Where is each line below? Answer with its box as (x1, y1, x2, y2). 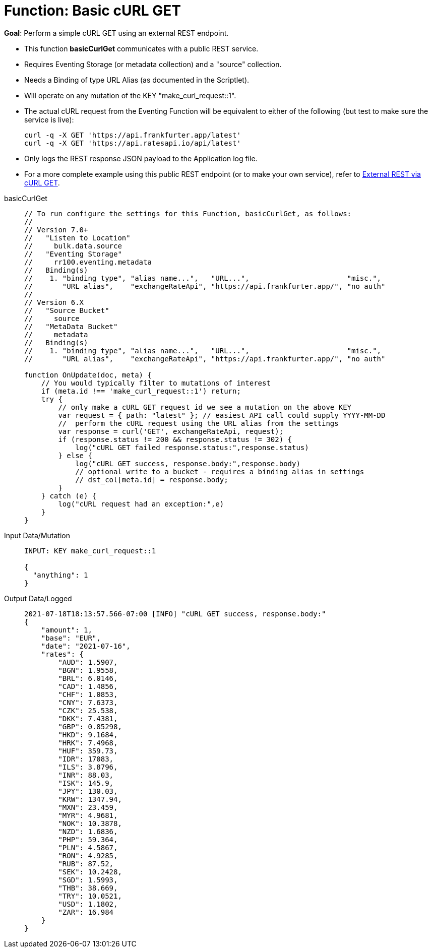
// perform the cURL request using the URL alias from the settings (58, 419, 339, 427)
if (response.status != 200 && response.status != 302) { (58, 435, 292, 443)
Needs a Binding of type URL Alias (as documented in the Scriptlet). (24, 75, 250, 84)
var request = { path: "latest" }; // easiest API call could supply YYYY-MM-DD (58, 411, 386, 419)
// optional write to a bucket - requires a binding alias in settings (75, 467, 364, 476)
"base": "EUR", (41, 633, 101, 642)
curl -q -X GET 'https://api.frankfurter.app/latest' (24, 131, 241, 139)
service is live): (24, 115, 74, 124)
